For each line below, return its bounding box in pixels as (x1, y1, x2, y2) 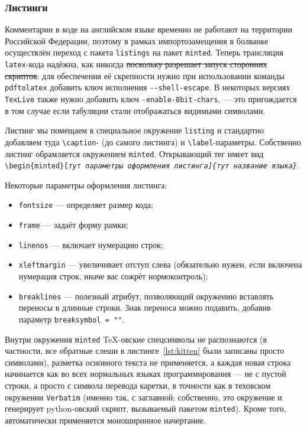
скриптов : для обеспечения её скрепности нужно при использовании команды (5, 69, 285, 82)
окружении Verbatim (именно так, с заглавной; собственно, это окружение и (5, 390, 282, 403)
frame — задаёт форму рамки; (18, 219, 128, 231)
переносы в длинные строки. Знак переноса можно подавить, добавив (18, 301, 271, 314)
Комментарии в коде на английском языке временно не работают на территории (5, 23, 292, 35)
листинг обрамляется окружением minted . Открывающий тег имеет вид (5, 147, 264, 159)
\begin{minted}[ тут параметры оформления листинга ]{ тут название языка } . (5, 159, 299, 171)
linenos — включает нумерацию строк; (18, 238, 163, 250)
